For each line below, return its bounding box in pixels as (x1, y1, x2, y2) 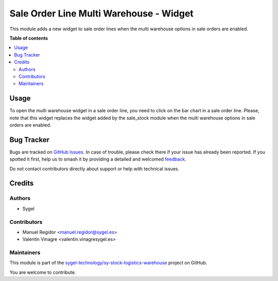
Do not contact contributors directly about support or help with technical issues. (9, 165, 180, 172)
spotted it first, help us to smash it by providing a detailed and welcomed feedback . (9, 156, 186, 162)
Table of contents (9, 35, 48, 41)
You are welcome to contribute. (9, 269, 76, 275)
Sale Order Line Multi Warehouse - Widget (9, 8, 194, 19)
